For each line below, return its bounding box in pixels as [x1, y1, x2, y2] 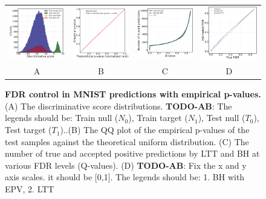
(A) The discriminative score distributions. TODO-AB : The [5, 99, 232, 112]
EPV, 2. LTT [5, 183, 54, 195]
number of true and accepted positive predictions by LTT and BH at [5, 147, 260, 160]
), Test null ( [198, 111, 245, 124]
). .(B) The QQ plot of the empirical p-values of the [60, 123, 250, 136]
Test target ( [5, 123, 52, 136]
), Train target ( [128, 111, 188, 124]
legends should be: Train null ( [5, 111, 118, 124]
